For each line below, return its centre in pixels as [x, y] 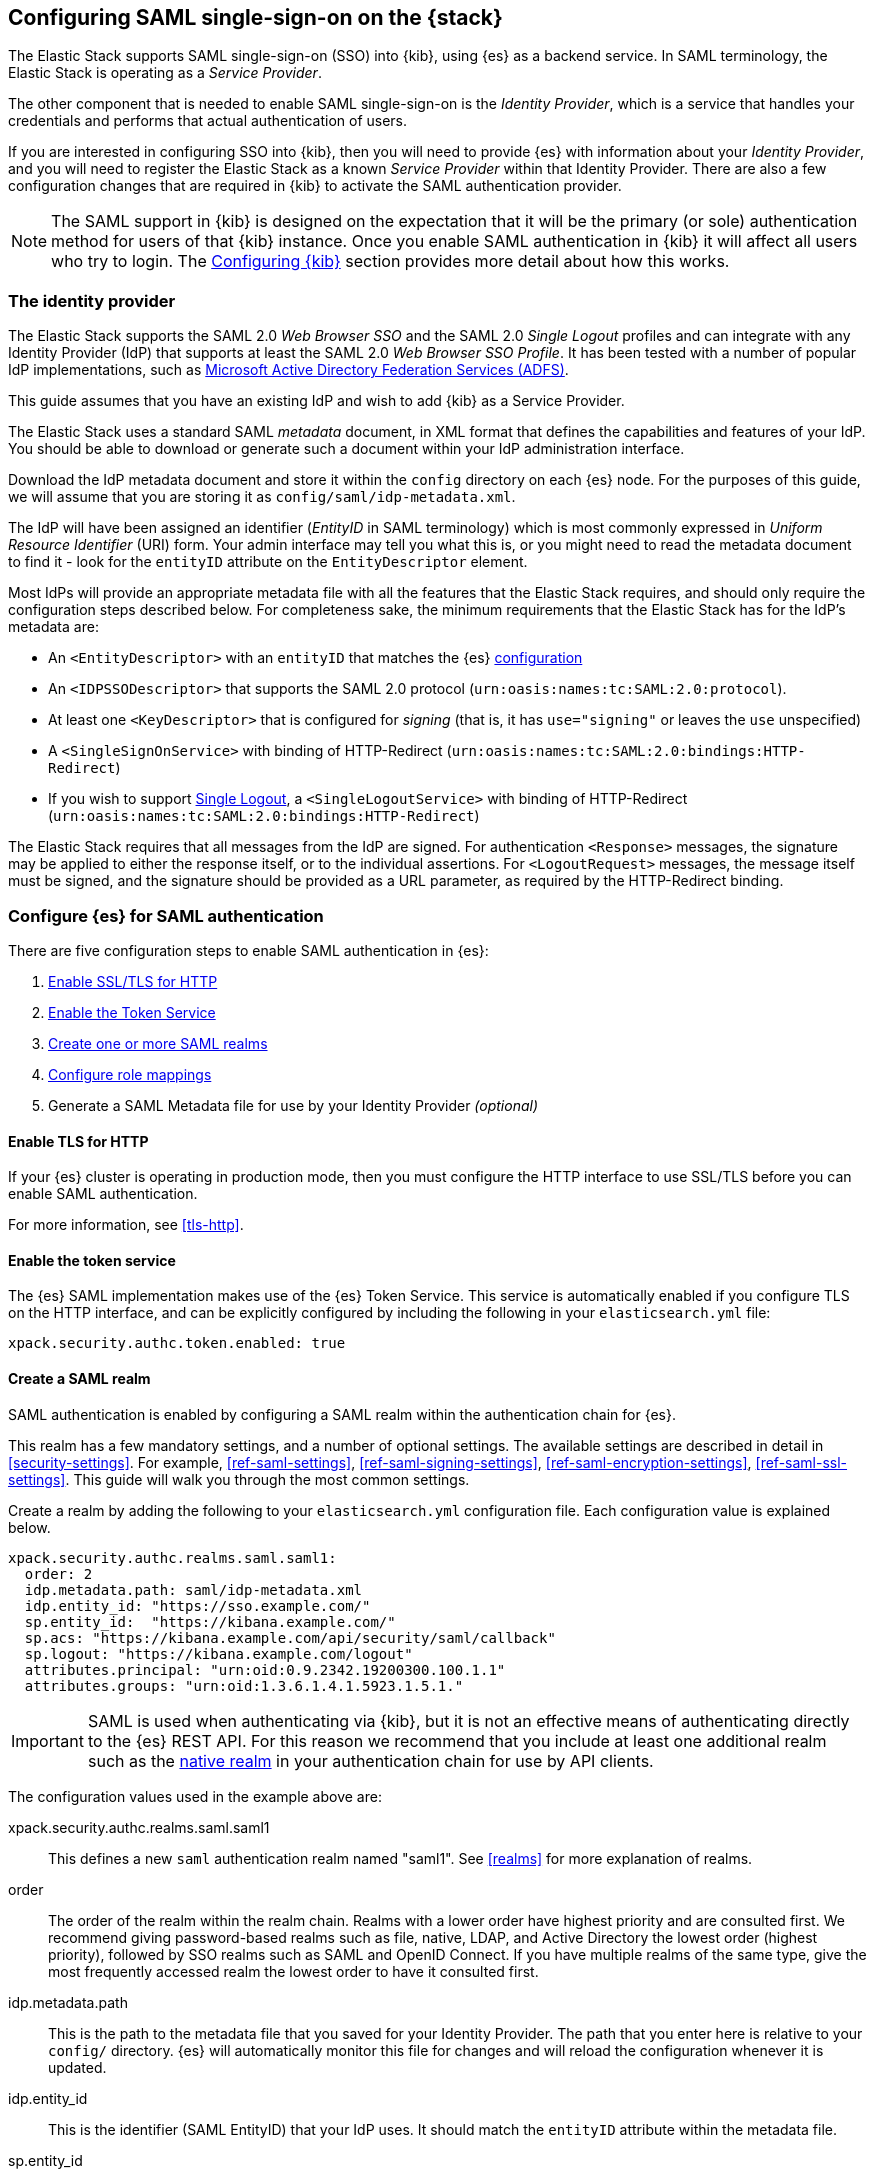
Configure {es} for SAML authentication [166, 915]
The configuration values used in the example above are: [195, 1796]
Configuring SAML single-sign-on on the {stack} [255, 17]
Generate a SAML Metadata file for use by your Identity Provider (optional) [293, 1105]
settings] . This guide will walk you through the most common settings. [239, 1479]
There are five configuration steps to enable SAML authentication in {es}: [248, 950]
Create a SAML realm [79, 1378]
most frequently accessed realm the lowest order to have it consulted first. [293, 1971]
